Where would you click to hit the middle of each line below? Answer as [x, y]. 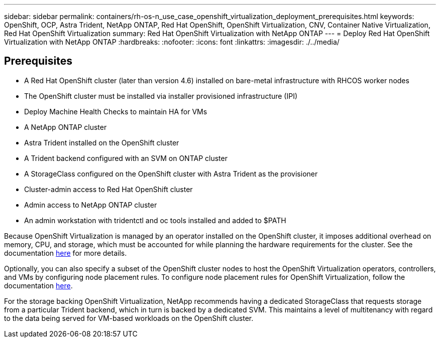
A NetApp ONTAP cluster [66, 127]
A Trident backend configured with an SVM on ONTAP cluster [126, 158]
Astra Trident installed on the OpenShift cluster [102, 142]
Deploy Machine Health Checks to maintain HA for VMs [116, 111]
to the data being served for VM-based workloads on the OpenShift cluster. [129, 318]
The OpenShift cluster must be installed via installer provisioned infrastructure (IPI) [161, 96]
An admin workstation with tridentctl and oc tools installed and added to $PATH [155, 220]
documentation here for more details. [66, 253]
